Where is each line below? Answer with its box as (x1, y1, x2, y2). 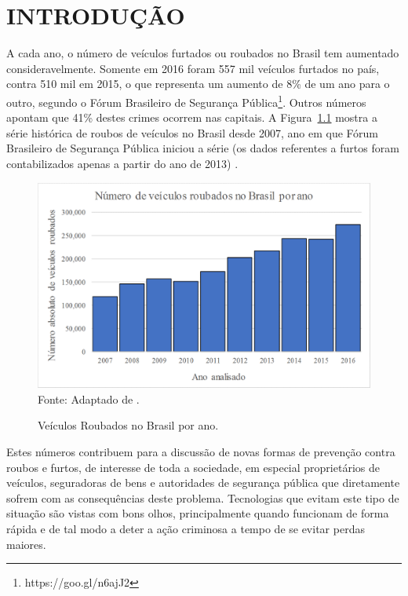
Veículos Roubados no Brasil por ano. (38, 417, 219, 433)
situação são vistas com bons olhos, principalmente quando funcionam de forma (6, 505, 389, 521)
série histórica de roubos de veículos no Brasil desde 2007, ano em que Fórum (6, 124, 378, 141)
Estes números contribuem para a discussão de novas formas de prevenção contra (6, 444, 395, 459)
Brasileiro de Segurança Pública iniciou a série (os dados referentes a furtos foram (6, 140, 399, 156)
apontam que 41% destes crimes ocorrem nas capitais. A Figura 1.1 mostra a (6, 109, 377, 126)
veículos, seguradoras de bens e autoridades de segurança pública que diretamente (6, 474, 400, 491)
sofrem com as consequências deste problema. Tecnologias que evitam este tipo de (6, 489, 399, 506)
